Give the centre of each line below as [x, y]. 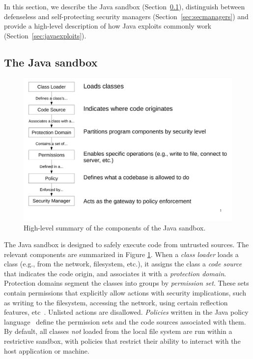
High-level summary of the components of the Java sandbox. [115, 228]
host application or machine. [47, 350]
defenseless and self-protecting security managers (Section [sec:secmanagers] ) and [126, 16]
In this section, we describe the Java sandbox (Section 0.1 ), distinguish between [125, 6]
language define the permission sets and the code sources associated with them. [125, 321]
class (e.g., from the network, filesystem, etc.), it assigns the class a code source [123, 264]
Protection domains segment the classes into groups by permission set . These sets [126, 283]
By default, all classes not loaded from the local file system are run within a [118, 331]
